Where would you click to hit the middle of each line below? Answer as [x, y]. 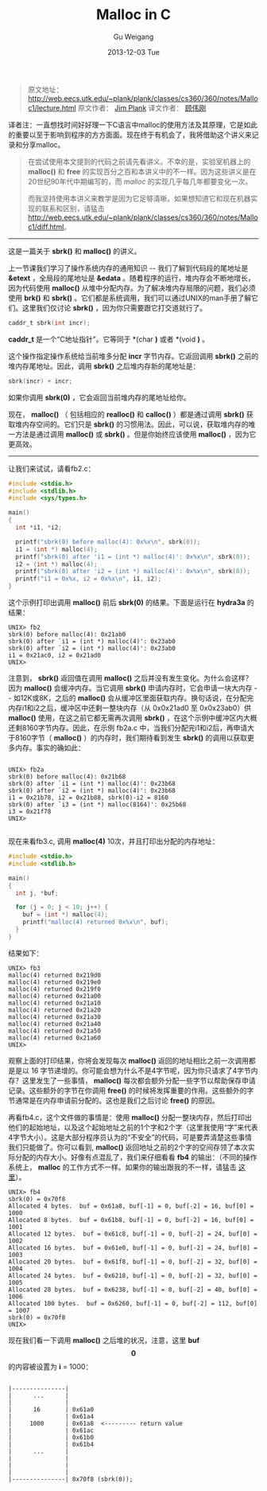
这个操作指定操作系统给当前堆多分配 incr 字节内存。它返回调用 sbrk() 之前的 [133, 356]
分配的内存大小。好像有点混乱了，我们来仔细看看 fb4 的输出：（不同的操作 [136, 1157]
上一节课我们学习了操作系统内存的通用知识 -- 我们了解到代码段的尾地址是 [128, 267]
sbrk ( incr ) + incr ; [41, 381]
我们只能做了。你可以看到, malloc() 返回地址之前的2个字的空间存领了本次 [128, 1147]
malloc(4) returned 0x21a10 [55, 1003]
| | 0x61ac [51, 1431]
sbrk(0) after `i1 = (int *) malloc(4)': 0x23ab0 [92, 642]
